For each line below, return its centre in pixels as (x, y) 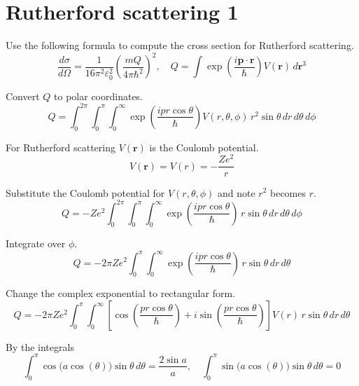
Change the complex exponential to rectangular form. (120, 293)
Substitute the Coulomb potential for (85, 192)
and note (236, 192)
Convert (23, 96)
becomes (288, 192)
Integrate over (36, 243)
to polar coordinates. (99, 96)
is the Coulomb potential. (204, 147)
